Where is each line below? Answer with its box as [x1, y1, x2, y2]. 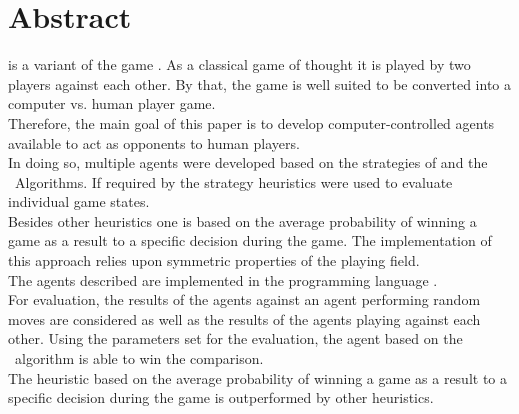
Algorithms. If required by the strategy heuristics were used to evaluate [14, 171, 453, 192]
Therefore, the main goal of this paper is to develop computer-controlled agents [8, 112, 495, 133]
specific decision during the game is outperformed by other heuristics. [8, 387, 434, 408]
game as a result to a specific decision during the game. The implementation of [8, 230, 492, 251]
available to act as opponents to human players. [8, 132, 300, 153]
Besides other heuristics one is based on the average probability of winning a [8, 210, 477, 231]
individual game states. [8, 191, 150, 212]
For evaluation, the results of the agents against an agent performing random [8, 289, 481, 310]
